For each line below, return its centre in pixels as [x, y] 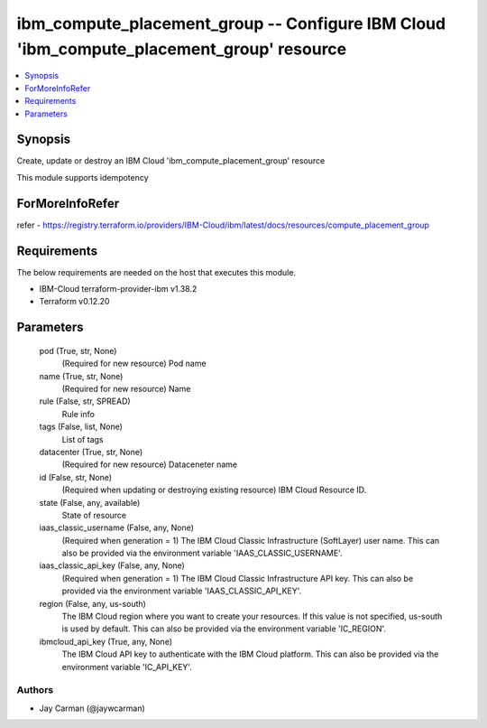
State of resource [94, 515]
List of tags [83, 439]
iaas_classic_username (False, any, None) [116, 527]
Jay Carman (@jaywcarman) [92, 708]
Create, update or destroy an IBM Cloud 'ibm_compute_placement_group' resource [171, 161]
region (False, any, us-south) [92, 603]
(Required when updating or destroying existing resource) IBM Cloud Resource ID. [214, 490]
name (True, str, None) [81, 376]
